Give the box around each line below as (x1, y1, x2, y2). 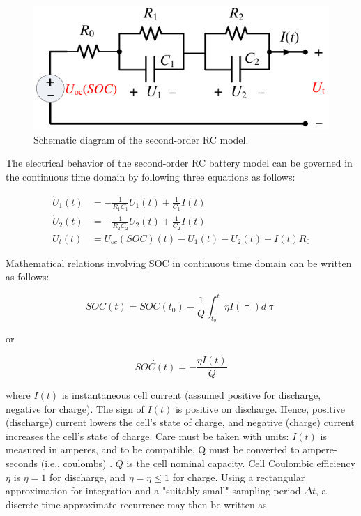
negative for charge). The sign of (6, 401, 144, 416)
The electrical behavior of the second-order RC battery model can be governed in (6, 155, 353, 170)
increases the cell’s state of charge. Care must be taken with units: (6, 428, 289, 443)
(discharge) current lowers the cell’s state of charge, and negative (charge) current (6, 415, 355, 430)
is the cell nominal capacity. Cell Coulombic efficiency (126, 456, 356, 471)
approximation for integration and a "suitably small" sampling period (6, 483, 301, 498)
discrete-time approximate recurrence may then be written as (6, 496, 267, 511)
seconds (6, 456, 38, 471)
